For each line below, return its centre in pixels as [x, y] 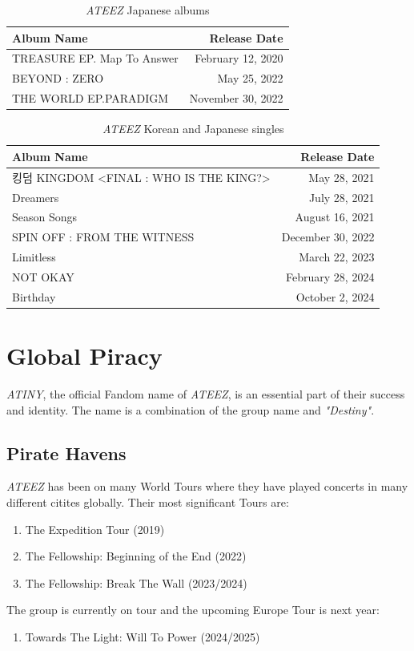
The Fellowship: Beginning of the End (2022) [136, 556]
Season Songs [45, 217]
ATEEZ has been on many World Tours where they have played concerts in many [207, 486]
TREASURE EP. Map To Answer [95, 58]
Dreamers [36, 197]
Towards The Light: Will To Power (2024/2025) [143, 636]
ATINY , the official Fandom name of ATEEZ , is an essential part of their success [206, 393]
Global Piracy [84, 355]
